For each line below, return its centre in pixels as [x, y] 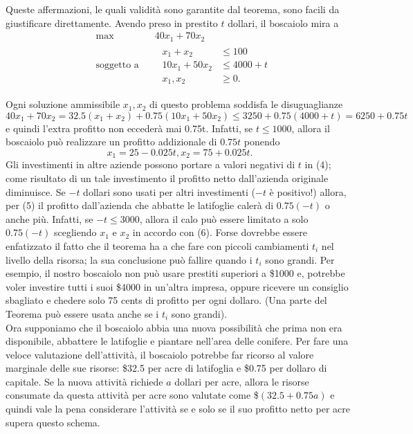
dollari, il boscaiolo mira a [283, 22]
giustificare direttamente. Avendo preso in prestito [112, 22]
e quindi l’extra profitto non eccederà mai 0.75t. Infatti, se [129, 128]
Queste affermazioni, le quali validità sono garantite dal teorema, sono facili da [173, 9]
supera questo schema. [53, 422]
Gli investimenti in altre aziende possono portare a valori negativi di [150, 164]
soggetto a [117, 65]
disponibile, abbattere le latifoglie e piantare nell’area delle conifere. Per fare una [177, 341]
